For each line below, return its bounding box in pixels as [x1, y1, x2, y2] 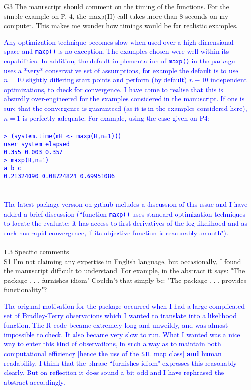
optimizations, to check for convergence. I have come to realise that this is [4, 84, 223, 94]
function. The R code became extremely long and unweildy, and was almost [4, 320, 228, 330]
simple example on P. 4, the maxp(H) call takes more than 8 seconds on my [4, 11, 229, 21]
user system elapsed [4, 140, 70, 148]
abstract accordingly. [4, 376, 65, 387]
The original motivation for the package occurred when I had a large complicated [4, 300, 245, 311]
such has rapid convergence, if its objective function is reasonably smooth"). [4, 227, 228, 237]
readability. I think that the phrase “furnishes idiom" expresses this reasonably [4, 358, 236, 368]
